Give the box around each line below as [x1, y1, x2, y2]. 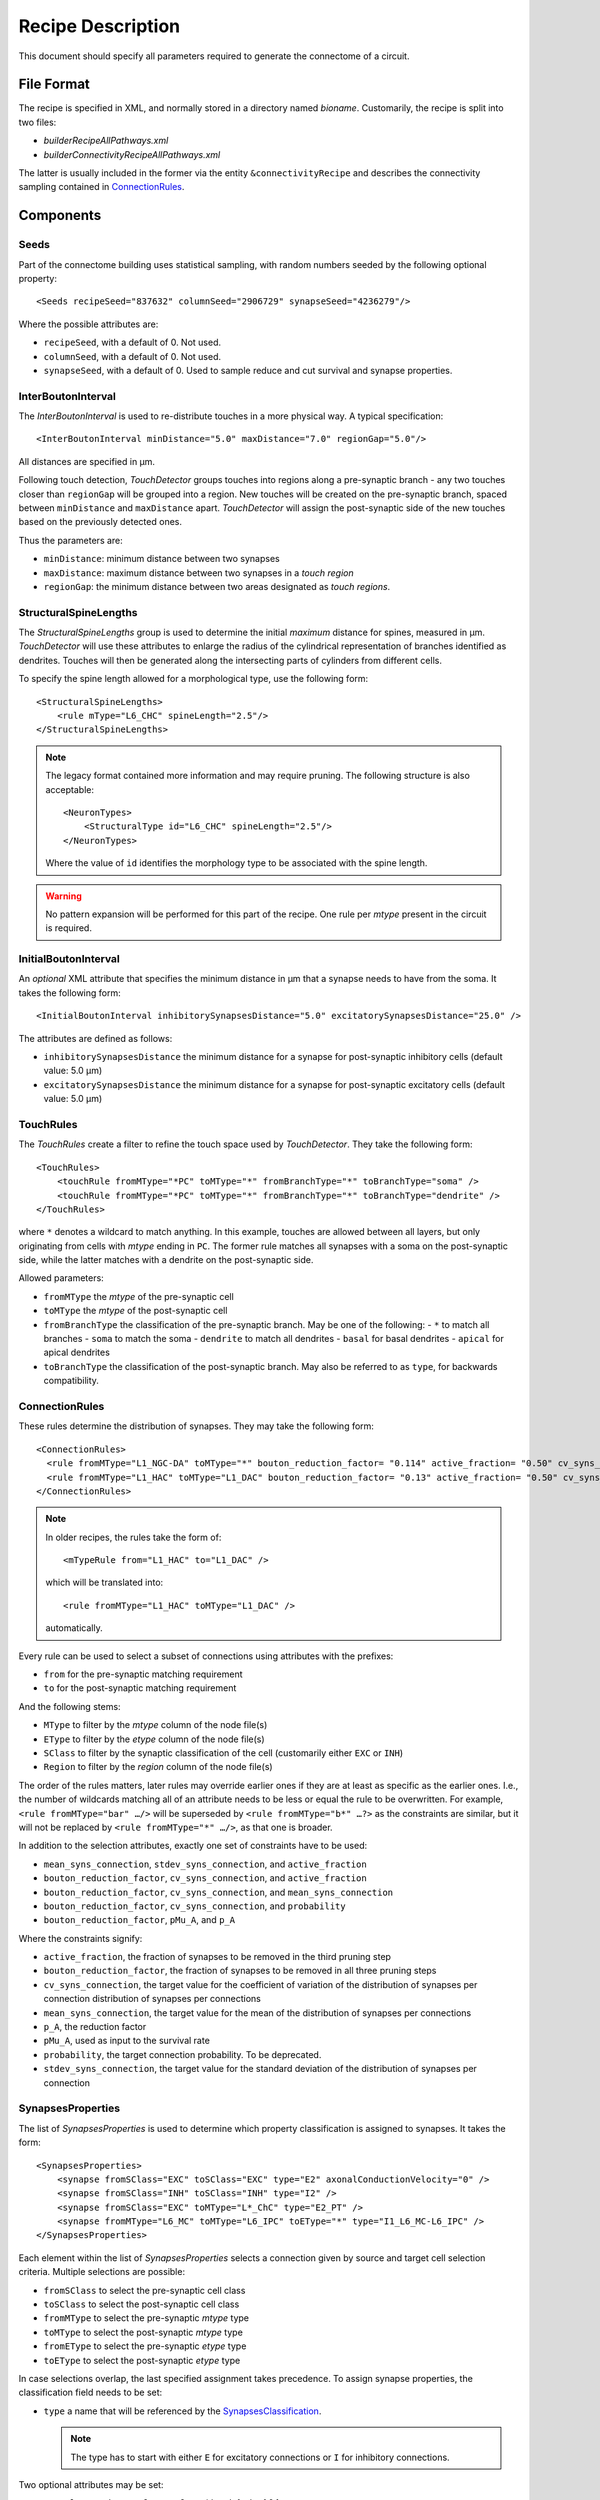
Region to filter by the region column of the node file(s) [43, 1761, 274, 1773]
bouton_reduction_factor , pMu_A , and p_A [43, 1914, 235, 1926]
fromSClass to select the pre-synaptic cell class [43, 2284, 246, 2296]
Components [18, 207, 102, 224]
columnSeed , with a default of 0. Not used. [43, 350, 222, 362]
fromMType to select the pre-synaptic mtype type [43, 2312, 250, 2324]
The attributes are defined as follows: [18, 1032, 173, 1044]
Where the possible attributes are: [18, 318, 159, 330]
